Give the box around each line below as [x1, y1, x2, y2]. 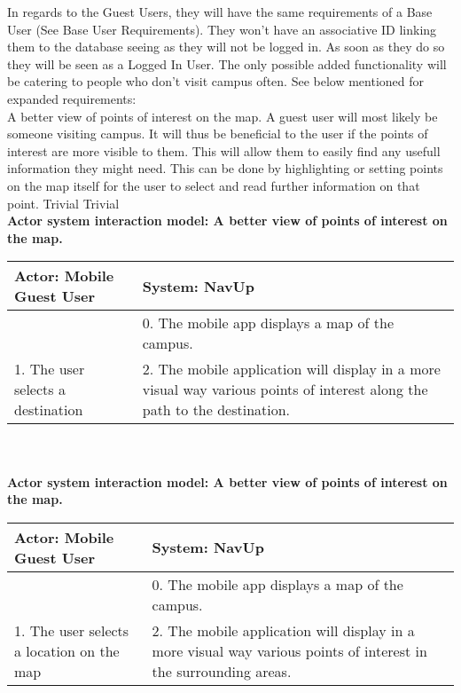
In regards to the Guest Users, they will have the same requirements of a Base [7, 3, 433, 20]
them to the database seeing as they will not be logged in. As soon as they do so [7, 37, 445, 56]
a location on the [14, 640, 120, 661]
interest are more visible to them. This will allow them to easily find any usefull [7, 141, 441, 160]
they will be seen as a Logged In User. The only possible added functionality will [7, 54, 447, 73]
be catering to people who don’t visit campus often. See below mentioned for [7, 72, 425, 91]
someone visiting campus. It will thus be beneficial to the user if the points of [7, 124, 428, 143]
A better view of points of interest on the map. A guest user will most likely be [7, 106, 438, 125]
